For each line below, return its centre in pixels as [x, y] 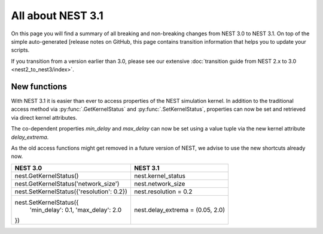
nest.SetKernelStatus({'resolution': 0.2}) [71, 192]
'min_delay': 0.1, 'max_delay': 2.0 [76, 209]
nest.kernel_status [159, 175]
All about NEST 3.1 [57, 16]
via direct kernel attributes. [44, 117]
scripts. [20, 50]
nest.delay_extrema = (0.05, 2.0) [179, 209]
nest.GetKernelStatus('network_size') [67, 184]
